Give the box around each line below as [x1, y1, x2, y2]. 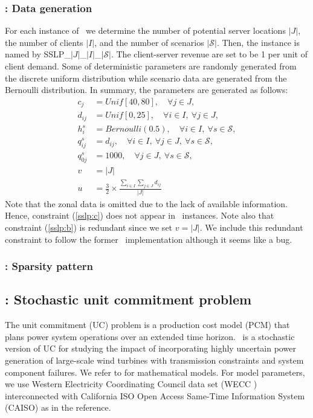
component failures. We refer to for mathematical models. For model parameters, [5, 365, 305, 378]
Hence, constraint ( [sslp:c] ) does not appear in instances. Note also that [5, 209, 274, 222]
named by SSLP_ [5, 48, 71, 60]
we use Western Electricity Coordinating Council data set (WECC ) [5, 378, 257, 390]
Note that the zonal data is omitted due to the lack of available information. [5, 197, 288, 210]
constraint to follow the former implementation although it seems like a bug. [5, 233, 292, 245]
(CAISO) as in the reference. [5, 401, 111, 414]
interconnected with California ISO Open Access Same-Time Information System [5, 389, 305, 402]
